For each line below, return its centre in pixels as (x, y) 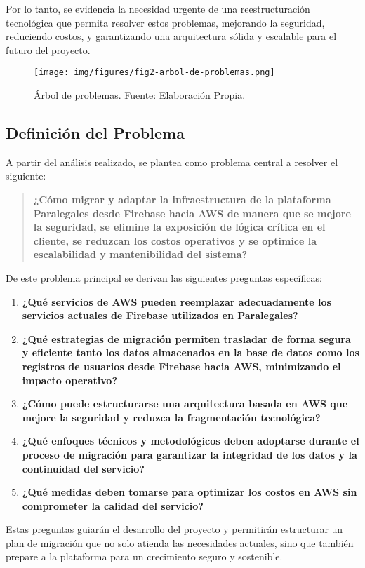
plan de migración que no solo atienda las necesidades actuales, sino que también (180, 542)
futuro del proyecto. (48, 49)
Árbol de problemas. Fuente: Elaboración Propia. (140, 95)
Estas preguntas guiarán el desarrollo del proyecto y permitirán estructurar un (174, 529)
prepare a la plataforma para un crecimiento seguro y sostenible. (144, 556)
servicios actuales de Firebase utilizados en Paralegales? (160, 315)
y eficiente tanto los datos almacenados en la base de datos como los (191, 352)
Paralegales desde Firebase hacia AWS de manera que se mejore (192, 213)
